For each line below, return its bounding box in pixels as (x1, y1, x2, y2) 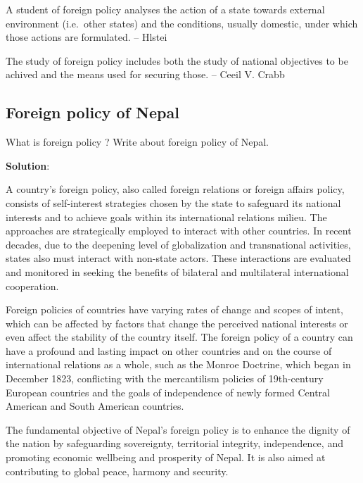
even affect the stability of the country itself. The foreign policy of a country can (6, 330, 353, 344)
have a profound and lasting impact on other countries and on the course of (6, 343, 332, 358)
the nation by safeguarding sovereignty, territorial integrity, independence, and (6, 436, 343, 451)
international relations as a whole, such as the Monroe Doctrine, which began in (6, 357, 351, 372)
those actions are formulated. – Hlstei (6, 30, 167, 44)
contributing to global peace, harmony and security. (6, 463, 229, 478)
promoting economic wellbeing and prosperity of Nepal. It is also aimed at (6, 450, 326, 465)
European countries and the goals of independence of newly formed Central (6, 384, 330, 399)
